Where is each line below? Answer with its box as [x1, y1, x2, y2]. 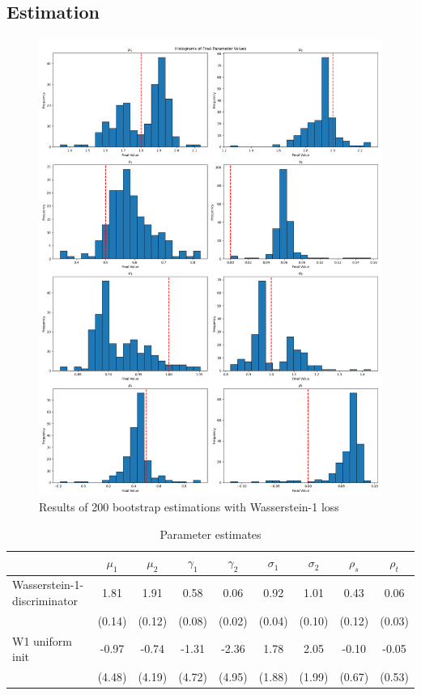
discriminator [12, 591, 79, 608]
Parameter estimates [159, 525, 262, 542]
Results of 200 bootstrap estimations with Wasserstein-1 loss [39, 498, 339, 515]
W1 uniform [12, 632, 72, 649]
